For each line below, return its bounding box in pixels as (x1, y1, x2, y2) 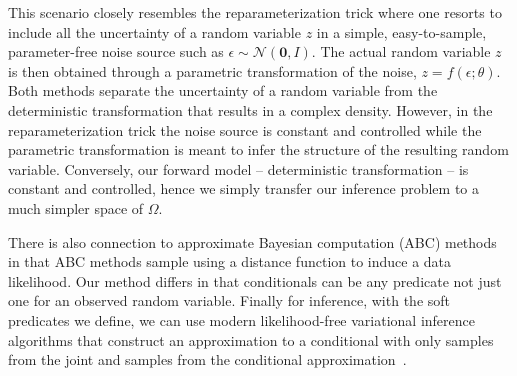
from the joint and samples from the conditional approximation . (8, 349, 407, 370)
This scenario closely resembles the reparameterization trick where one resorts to (8, 2, 502, 22)
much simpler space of (8, 197, 144, 218)
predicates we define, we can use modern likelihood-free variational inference (8, 309, 475, 330)
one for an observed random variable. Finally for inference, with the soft (8, 290, 451, 311)
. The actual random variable (311, 41, 491, 62)
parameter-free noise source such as (8, 41, 224, 62)
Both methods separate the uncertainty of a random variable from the (8, 80, 438, 101)
